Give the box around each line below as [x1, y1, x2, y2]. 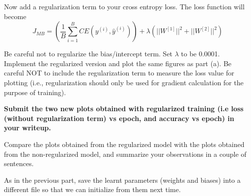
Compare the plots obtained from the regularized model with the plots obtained [4, 139, 245, 149]
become [4, 11, 27, 21]
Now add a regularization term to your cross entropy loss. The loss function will [4, 1, 245, 11]
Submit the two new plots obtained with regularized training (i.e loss [4, 103, 244, 114]
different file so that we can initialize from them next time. [4, 184, 181, 195]
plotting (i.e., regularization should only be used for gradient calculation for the [4, 77, 244, 87]
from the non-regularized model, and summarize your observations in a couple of [4, 148, 247, 159]
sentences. [4, 158, 34, 169]
